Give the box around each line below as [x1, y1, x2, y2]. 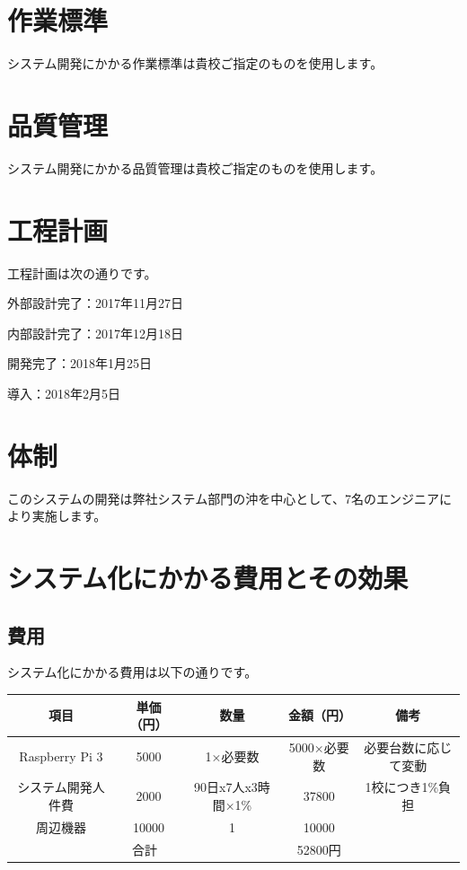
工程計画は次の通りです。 [7, 263, 157, 282]
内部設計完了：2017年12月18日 [7, 323, 183, 342]
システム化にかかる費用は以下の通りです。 [7, 663, 258, 681]
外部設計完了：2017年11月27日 [7, 294, 183, 312]
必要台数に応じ [364, 737, 453, 756]
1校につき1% [365, 778, 439, 796]
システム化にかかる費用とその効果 [7, 559, 409, 596]
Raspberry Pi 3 [19, 746, 103, 765]
